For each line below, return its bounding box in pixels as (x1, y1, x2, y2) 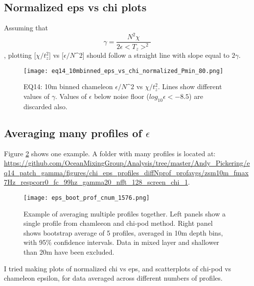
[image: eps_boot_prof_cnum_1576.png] (23, 194, 150, 201)
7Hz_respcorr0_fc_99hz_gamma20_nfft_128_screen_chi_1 (4, 177, 188, 187)
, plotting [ (4, 50, 36, 60)
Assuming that (4, 23, 48, 33)
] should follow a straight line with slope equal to (82, 50, 230, 60)
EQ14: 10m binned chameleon (23, 81, 113, 92)
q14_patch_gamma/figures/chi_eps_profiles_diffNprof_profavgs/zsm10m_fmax (4, 167, 249, 177)
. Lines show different (158, 81, 222, 92)
